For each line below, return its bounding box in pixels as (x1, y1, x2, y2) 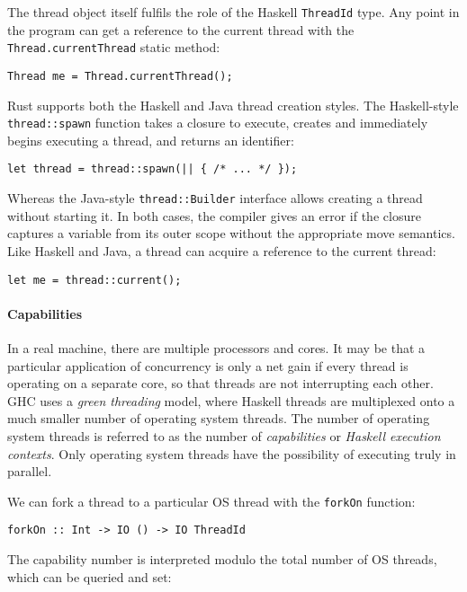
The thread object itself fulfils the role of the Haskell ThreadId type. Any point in (7, 3, 460, 21)
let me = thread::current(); (7, 273, 182, 287)
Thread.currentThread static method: (7, 38, 220, 57)
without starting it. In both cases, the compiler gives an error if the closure (7, 206, 421, 225)
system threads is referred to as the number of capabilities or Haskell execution (7, 426, 441, 445)
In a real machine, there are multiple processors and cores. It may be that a (7, 338, 426, 357)
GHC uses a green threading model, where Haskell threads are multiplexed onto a (7, 391, 455, 410)
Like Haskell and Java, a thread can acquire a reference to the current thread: (7, 241, 436, 260)
